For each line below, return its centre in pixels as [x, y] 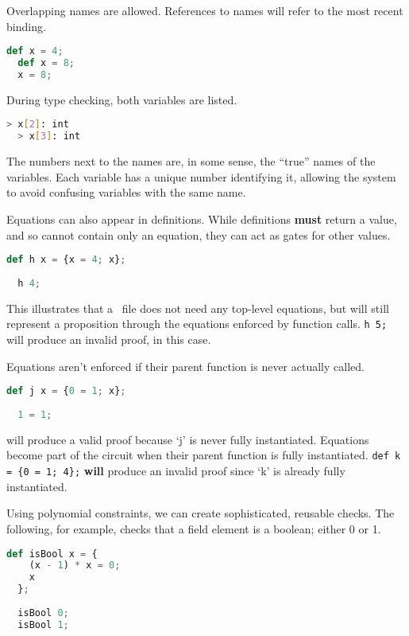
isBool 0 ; [43, 613]
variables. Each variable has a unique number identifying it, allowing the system [201, 176]
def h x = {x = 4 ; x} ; [66, 260]
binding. [26, 26]
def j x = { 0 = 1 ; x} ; [66, 391]
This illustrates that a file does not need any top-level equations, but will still [198, 308]
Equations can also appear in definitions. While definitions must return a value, [202, 219]
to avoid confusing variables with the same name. [126, 192]
